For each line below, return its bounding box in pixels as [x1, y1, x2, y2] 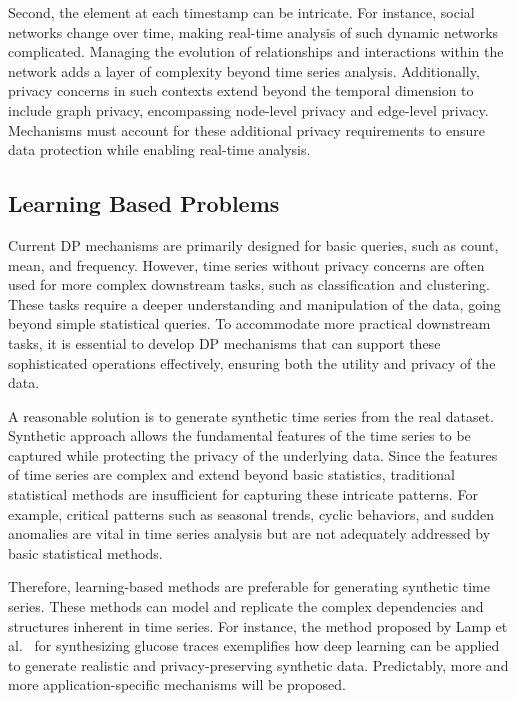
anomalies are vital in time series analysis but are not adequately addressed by [8, 523, 491, 544]
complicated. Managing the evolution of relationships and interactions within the [8, 41, 504, 62]
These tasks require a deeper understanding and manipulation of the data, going [8, 293, 501, 314]
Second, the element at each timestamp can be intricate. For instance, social [8, 2, 475, 22]
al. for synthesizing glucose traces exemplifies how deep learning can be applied [8, 635, 500, 656]
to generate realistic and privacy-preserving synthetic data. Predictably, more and [8, 654, 509, 675]
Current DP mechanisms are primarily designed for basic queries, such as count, [8, 234, 499, 255]
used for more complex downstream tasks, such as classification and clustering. [8, 274, 490, 295]
